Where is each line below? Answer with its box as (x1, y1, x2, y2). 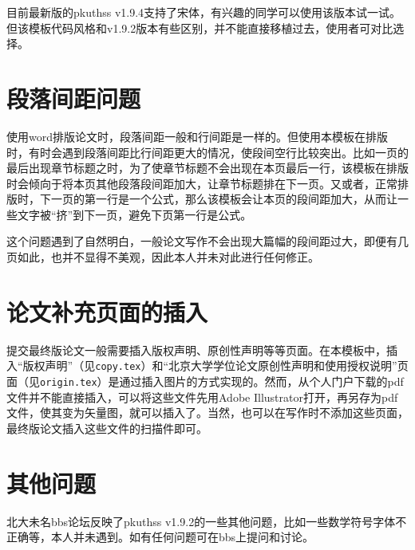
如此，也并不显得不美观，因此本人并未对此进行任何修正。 (17, 249, 319, 265)
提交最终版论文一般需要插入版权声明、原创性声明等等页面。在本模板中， (6, 341, 386, 358)
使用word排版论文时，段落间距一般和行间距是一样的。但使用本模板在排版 (6, 128, 388, 144)
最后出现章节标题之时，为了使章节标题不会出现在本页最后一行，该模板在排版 (6, 159, 409, 176)
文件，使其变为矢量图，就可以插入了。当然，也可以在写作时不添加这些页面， (6, 404, 409, 421)
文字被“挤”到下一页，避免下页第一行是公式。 (17, 206, 252, 222)
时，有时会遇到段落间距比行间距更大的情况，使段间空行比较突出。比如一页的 (6, 143, 409, 160)
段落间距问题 (6, 81, 141, 114)
